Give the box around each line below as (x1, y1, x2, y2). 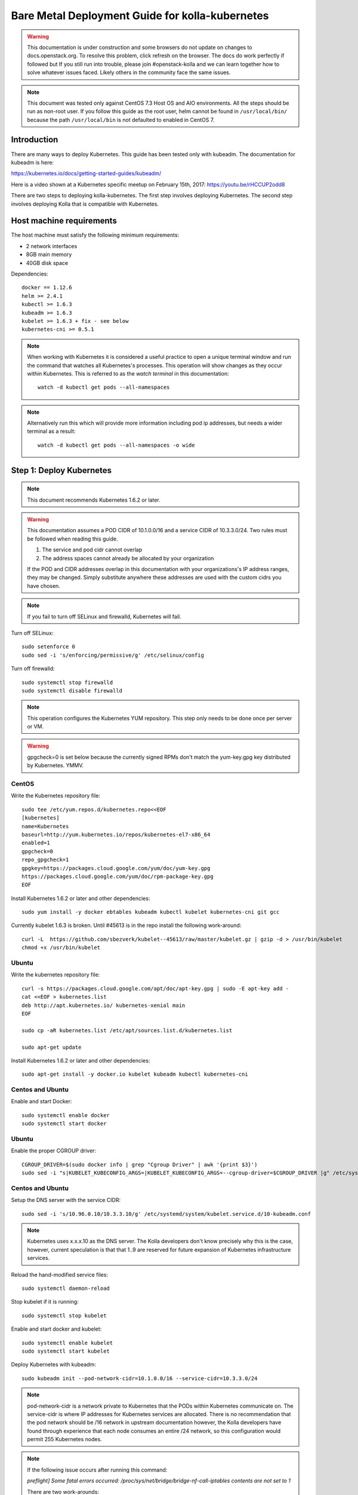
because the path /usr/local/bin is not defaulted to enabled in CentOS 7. (27, 116, 215, 123)
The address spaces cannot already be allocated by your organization (42, 554, 214, 562)
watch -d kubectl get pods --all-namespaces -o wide (38, 441, 195, 448)
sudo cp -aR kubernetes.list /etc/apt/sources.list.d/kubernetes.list (21, 1027, 233, 1034)
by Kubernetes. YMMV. (27, 762, 84, 769)
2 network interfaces (26, 242, 78, 249)
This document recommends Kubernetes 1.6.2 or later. (27, 496, 161, 504)
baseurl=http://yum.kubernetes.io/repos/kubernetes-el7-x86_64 (21, 831, 211, 838)
